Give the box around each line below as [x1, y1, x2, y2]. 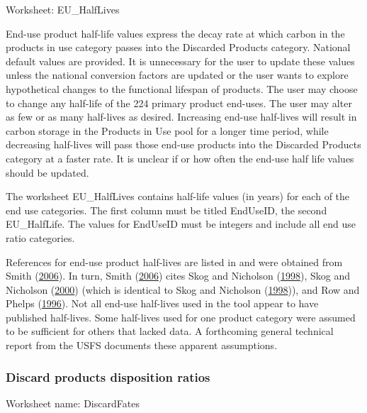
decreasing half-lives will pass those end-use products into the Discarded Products [6, 137, 361, 152]
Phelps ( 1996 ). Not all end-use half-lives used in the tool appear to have [6, 296, 319, 311]
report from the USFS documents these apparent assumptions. [6, 338, 278, 353]
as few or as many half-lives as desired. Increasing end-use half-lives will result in [6, 109, 357, 124]
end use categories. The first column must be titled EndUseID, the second [6, 202, 327, 217]
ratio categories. [6, 230, 75, 245]
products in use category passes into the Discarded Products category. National [6, 40, 351, 55]
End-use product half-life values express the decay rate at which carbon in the [6, 26, 345, 40]
